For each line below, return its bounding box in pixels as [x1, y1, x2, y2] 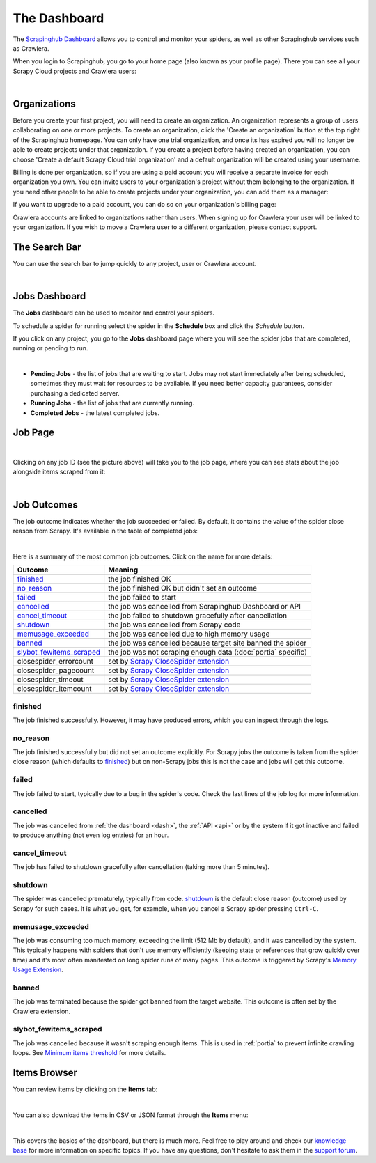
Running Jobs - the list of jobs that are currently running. [30, 399, 195, 407]
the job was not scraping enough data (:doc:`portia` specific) [108, 648, 308, 657]
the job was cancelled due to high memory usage [108, 629, 270, 639]
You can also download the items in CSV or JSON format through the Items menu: [13, 1111, 249, 1119]
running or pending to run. [13, 344, 88, 352]
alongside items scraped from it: [13, 467, 106, 476]
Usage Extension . [13, 965, 64, 974]
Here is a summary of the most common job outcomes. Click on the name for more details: [13, 552, 273, 561]
